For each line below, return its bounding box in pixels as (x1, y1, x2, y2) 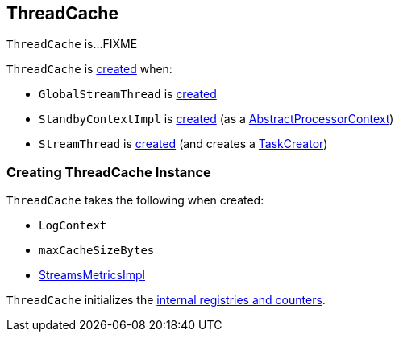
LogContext (39, 219, 107, 233)
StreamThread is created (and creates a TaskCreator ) (39, 137, 328, 151)
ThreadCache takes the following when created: (6, 193, 264, 208)
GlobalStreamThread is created (39, 87, 217, 101)
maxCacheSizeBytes (39, 244, 155, 258)
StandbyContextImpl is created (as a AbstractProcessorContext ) (39, 112, 394, 126)
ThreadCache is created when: (6, 62, 172, 76)
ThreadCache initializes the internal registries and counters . (6, 293, 326, 307)
